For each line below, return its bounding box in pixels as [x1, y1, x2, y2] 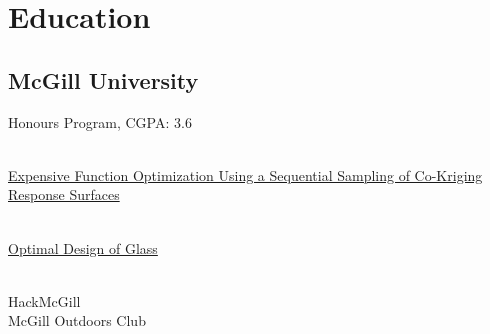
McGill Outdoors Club [8, 310, 146, 331]
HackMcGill [8, 290, 81, 311]
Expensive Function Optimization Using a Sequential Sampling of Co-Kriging [8, 164, 483, 185]
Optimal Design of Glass [8, 237, 158, 258]
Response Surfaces [8, 184, 120, 205]
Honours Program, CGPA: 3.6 [8, 111, 192, 132]
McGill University [8, 64, 199, 95]
